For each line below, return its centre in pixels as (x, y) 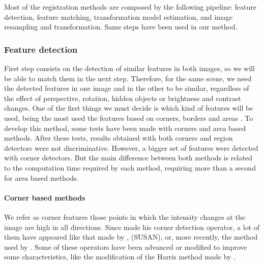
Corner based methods (45, 197)
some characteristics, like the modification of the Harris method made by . (120, 257)
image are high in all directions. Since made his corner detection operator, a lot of (132, 227)
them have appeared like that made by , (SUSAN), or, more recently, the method (131, 237)
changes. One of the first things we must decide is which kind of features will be (129, 108)
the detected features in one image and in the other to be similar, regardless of (127, 88)
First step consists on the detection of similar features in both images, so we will (129, 68)
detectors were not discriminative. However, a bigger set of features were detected (131, 147)
